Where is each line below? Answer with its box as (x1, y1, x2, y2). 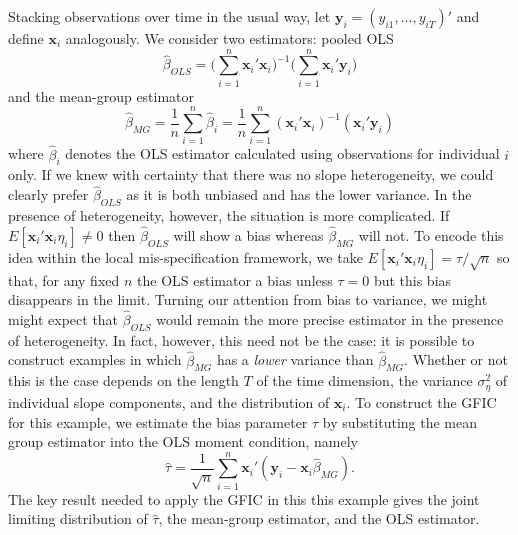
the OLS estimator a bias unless (137, 269, 333, 290)
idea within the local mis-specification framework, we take (8, 246, 363, 267)
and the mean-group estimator (8, 85, 195, 106)
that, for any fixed (8, 269, 120, 290)
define (8, 28, 44, 48)
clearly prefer (8, 184, 89, 205)
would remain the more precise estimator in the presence (156, 309, 504, 330)
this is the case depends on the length (8, 370, 239, 391)
